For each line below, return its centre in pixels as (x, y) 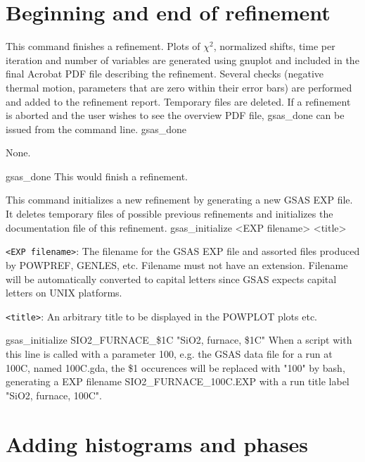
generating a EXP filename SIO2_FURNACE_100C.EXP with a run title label (178, 381)
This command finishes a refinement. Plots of (103, 46)
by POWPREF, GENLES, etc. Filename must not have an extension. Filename (177, 264)
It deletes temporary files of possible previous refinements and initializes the (169, 214)
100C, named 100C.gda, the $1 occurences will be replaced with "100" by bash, (175, 367)
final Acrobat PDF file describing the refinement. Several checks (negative (165, 74)
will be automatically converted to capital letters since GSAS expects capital (171, 279)
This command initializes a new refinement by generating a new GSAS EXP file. (179, 200)
